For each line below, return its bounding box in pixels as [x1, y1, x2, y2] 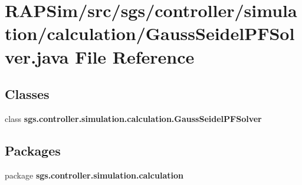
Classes [5, 85, 50, 103]
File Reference [75, 44, 195, 68]
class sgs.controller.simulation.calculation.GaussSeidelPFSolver [5, 112, 262, 124]
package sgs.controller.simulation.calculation [5, 169, 183, 181]
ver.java [5, 44, 69, 68]
